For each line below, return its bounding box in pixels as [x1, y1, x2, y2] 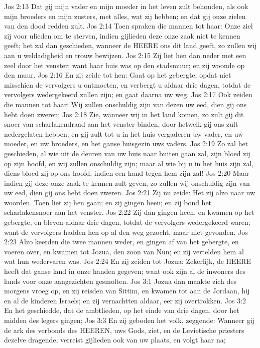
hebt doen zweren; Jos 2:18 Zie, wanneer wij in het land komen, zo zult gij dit [4, 109, 244, 119]
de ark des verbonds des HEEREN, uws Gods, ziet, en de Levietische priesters [4, 324, 244, 335]
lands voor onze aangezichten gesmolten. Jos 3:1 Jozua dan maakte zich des [4, 275, 237, 286]
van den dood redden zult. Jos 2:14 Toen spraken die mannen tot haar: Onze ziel [4, 21, 253, 31]
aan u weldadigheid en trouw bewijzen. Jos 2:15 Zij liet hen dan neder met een [4, 50, 246, 60]
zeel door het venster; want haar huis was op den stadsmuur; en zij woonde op [4, 60, 245, 70]
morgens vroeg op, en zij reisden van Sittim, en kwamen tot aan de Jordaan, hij [4, 285, 250, 296]
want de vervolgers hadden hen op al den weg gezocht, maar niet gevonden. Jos [4, 226, 248, 237]
